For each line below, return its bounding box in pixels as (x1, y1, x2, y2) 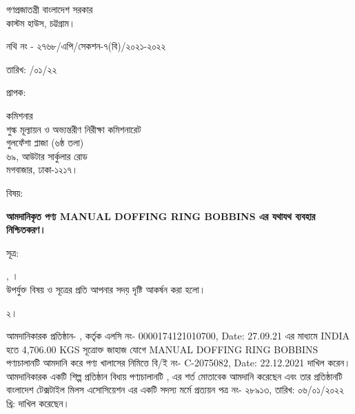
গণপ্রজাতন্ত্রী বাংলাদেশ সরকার (6, 2, 93, 16)
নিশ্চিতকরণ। (6, 222, 46, 237)
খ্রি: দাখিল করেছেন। (6, 396, 70, 411)
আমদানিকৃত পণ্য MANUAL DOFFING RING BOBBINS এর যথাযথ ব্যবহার (6, 208, 316, 223)
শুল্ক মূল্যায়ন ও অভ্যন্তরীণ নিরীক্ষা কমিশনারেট (6, 121, 141, 136)
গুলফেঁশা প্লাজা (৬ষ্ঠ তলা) (6, 135, 84, 150)
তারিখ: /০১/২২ (6, 61, 57, 76)
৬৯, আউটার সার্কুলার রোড (6, 148, 88, 163)
